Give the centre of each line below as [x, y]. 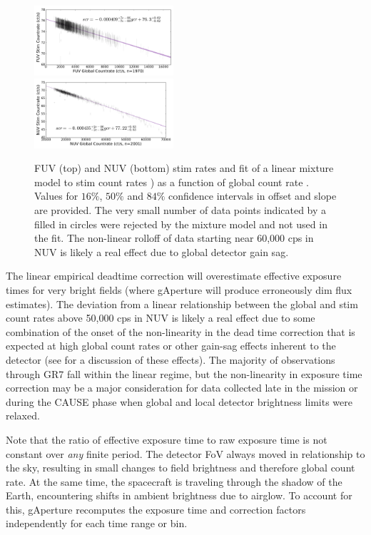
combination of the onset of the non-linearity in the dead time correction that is [181, 331]
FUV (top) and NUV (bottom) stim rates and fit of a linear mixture [184, 168]
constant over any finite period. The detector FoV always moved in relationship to [185, 453]
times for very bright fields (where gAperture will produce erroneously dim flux [179, 289]
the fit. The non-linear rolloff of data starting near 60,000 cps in [174, 238]
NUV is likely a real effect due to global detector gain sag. [162, 251]
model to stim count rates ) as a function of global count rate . [172, 182]
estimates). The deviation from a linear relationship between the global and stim [182, 304]
